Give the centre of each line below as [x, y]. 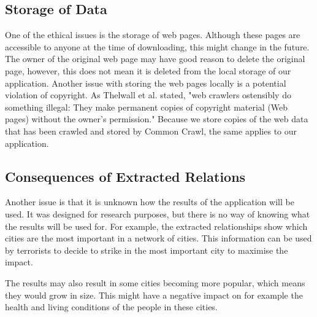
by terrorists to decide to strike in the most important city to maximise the [147, 250]
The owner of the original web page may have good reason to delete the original [155, 59]
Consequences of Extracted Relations [125, 176]
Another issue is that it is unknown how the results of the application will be [150, 202]
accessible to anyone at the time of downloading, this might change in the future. [157, 46]
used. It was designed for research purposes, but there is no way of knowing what [158, 213]
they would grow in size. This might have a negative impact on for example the [154, 295]
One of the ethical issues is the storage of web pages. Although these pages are [153, 35]
